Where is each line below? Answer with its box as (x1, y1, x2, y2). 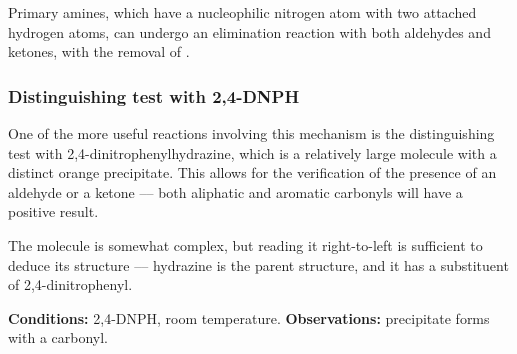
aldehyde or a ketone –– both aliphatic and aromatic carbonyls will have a (8, 181, 463, 202)
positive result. (8, 201, 99, 222)
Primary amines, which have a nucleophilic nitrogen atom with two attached (8, 2, 477, 22)
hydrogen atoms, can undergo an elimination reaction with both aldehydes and (8, 21, 491, 42)
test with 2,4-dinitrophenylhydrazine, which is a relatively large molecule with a (8, 142, 497, 163)
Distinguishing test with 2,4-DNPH (8, 83, 300, 108)
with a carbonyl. (8, 327, 109, 348)
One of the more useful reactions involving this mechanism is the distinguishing (8, 123, 495, 143)
